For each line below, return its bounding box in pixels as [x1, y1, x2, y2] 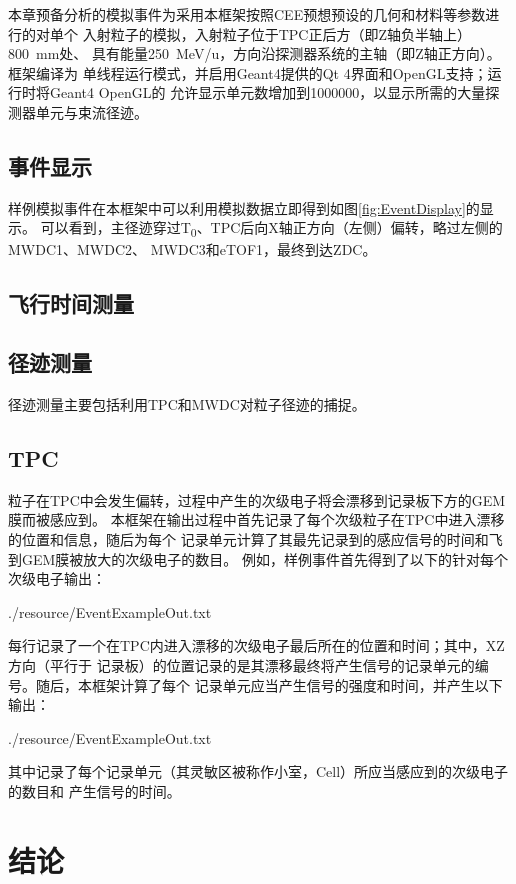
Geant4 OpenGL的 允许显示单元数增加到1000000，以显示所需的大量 [49, 82, 486, 103]
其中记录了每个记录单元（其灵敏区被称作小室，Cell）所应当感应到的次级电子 [8, 761, 509, 782]
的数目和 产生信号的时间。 [8, 780, 181, 801]
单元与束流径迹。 [35, 101, 148, 122]
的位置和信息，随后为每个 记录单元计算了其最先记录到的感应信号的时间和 [8, 529, 489, 550]
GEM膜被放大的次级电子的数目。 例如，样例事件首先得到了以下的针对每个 [21, 548, 509, 569]
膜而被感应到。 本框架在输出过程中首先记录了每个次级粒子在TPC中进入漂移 [8, 509, 505, 530]
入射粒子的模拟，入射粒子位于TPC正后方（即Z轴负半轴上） [82, 23, 471, 44]
